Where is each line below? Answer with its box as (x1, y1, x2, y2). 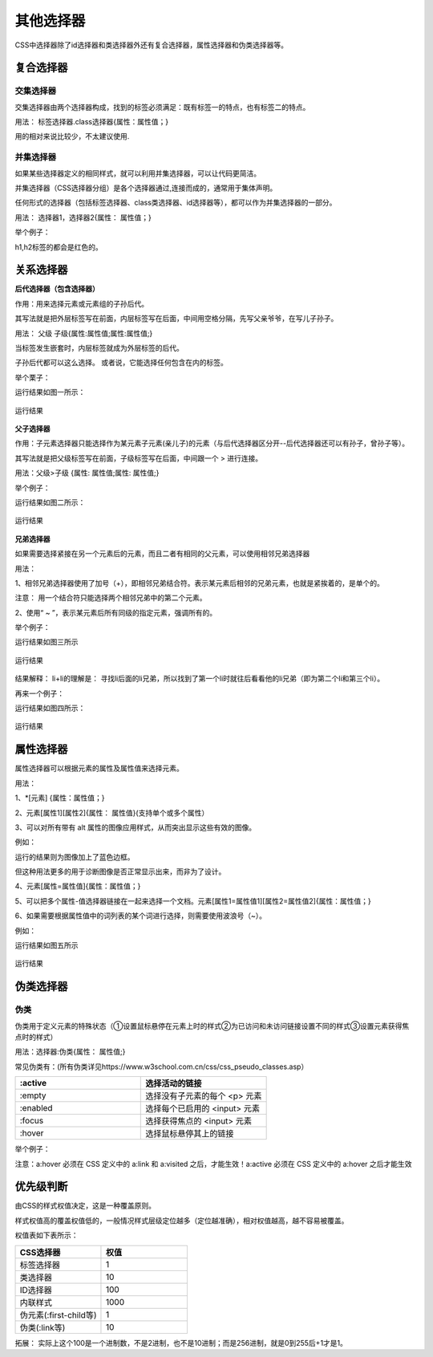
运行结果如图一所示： (14, 388, 86, 397)
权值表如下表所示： (14, 1230, 79, 1240)
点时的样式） (14, 1032, 58, 1042)
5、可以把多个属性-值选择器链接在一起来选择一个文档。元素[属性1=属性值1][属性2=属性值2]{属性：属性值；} (14, 896, 372, 906)
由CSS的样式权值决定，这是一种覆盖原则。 (14, 1201, 156, 1211)
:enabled (19, 1103, 53, 1114)
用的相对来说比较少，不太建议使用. (14, 132, 130, 141)
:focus (19, 1115, 44, 1127)
